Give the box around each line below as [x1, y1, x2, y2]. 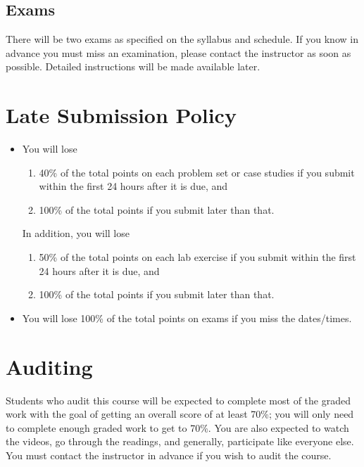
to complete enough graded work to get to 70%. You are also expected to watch [6, 420, 349, 435]
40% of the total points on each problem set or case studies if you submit [39, 165, 355, 179]
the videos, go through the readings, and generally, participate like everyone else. [6, 434, 354, 449]
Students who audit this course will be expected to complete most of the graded [6, 392, 351, 407]
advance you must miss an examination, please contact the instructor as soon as [6, 45, 351, 60]
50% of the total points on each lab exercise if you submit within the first [39, 250, 356, 264]
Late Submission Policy [6, 101, 237, 129]
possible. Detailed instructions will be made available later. [6, 59, 261, 74]
